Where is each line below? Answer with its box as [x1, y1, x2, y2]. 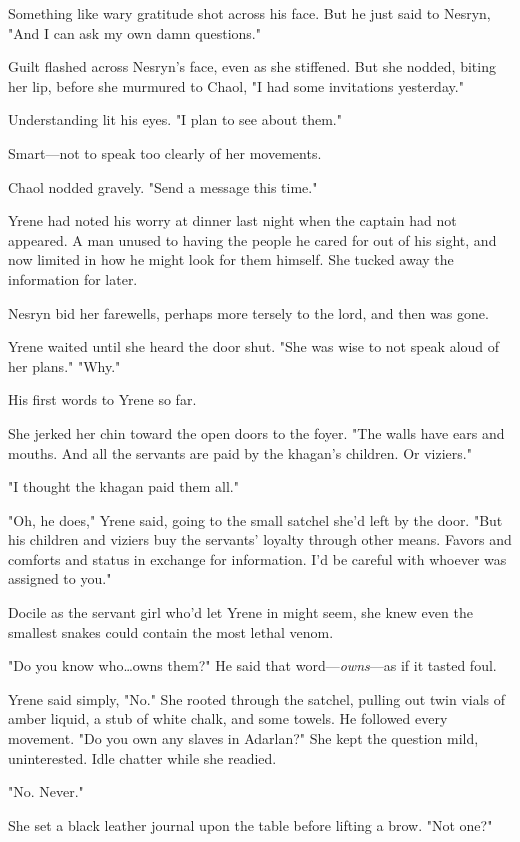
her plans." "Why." [8, 355, 121, 376]
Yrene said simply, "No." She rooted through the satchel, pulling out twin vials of [8, 688, 506, 709]
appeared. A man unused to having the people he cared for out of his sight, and [8, 229, 497, 250]
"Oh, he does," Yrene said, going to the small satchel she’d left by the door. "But [8, 509, 503, 530]
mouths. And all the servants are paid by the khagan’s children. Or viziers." [8, 442, 472, 463]
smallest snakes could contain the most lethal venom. [8, 621, 334, 642]
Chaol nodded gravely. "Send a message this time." [8, 176, 318, 197]
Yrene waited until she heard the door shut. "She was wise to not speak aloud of [8, 336, 500, 357]
